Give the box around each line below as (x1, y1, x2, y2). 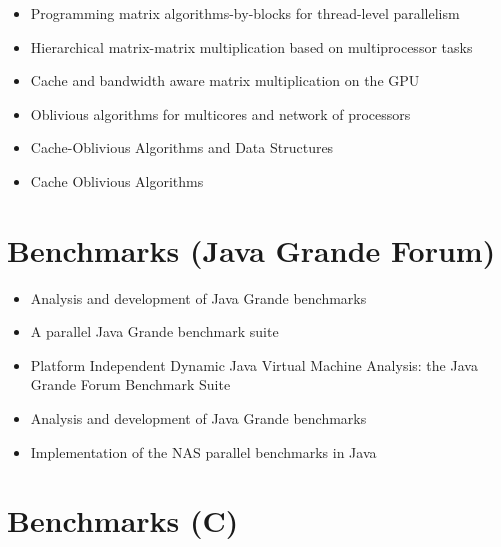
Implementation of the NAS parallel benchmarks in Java (30, 441, 377, 462)
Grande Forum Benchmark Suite (30, 374, 231, 395)
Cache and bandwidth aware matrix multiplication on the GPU (30, 70, 420, 91)
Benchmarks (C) (7, 500, 239, 541)
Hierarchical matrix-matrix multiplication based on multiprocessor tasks (30, 36, 473, 57)
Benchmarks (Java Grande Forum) (7, 229, 496, 270)
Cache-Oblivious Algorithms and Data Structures (30, 137, 334, 158)
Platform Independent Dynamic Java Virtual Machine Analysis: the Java (30, 354, 478, 375)
